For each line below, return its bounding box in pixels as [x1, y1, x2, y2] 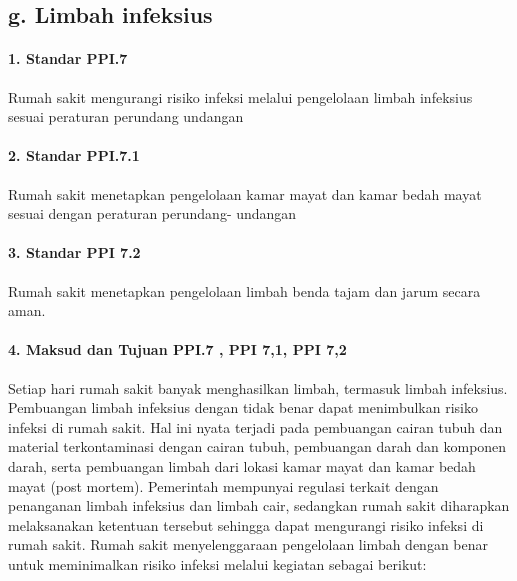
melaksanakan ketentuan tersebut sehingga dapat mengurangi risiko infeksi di [8, 514, 484, 535]
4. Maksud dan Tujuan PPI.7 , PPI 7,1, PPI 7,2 [8, 339, 347, 360]
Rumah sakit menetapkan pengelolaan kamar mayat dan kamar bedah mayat [8, 183, 482, 204]
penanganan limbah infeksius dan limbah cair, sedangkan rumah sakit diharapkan [8, 495, 510, 516]
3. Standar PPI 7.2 [8, 242, 141, 263]
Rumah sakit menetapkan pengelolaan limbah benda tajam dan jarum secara [8, 280, 481, 301]
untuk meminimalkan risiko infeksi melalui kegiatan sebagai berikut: [8, 553, 427, 574]
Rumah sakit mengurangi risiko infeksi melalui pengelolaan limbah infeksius [8, 86, 473, 107]
